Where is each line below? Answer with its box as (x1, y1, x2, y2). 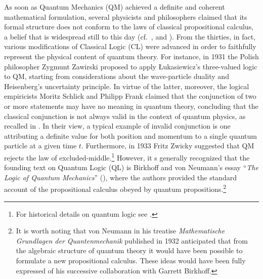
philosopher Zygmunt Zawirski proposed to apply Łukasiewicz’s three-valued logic (4, 61, 257, 71)
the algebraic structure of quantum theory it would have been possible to (16, 245, 243, 256)
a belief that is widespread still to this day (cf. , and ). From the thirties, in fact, (4, 31, 255, 42)
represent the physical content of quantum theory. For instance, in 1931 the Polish (4, 51, 259, 61)
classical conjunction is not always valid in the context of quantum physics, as (4, 110, 246, 121)
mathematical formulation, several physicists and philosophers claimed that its (4, 11, 247, 22)
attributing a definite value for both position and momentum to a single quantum (4, 130, 257, 141)
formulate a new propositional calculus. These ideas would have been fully (16, 255, 246, 265)
